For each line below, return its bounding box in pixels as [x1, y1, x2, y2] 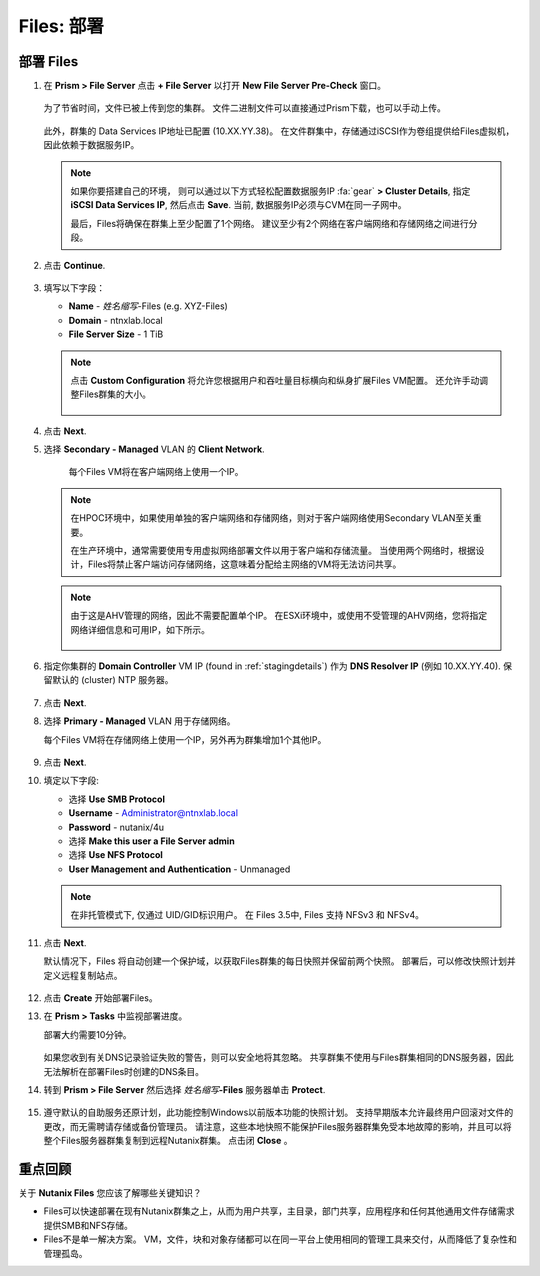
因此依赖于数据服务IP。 [43, 139, 140, 151]
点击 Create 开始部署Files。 [43, 992, 159, 1004]
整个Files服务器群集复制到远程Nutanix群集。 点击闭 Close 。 [43, 1135, 293, 1147]
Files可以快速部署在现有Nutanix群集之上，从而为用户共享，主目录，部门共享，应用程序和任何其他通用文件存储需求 [43, 1205, 515, 1217]
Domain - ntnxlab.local [68, 314, 164, 326]
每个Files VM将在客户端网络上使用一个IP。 [68, 466, 244, 478]
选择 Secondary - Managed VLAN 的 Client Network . [43, 443, 265, 455]
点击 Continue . [43, 259, 106, 271]
